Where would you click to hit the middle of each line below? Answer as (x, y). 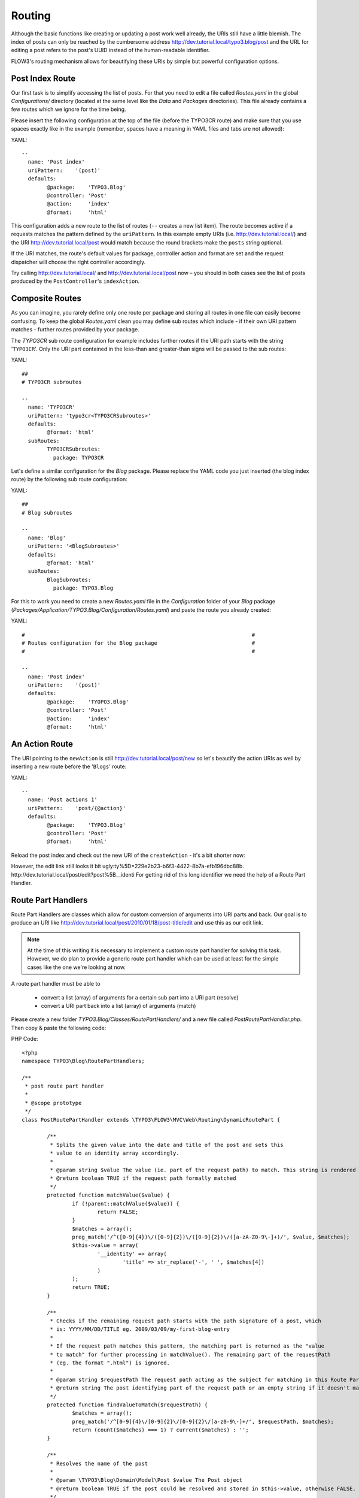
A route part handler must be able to (56, 984)
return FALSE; (118, 1212)
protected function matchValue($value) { (109, 1195)
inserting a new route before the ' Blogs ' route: (69, 766)
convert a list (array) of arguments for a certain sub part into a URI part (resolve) (140, 997)
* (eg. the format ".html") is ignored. (110, 1363)
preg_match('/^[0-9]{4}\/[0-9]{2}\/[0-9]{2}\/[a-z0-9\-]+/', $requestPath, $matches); (203, 1421)
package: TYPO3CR (78, 457)
